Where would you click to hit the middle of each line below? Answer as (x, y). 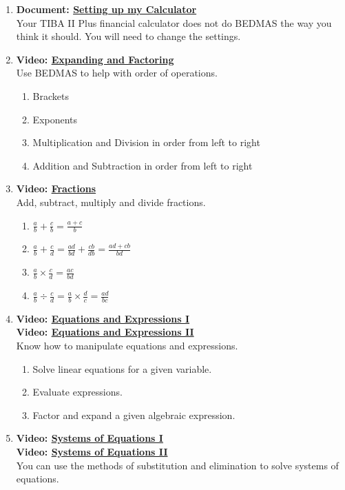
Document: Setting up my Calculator (106, 9)
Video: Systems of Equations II (92, 451)
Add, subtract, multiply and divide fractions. (111, 202)
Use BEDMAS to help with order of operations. (117, 73)
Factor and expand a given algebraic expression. (134, 415)
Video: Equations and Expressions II (105, 332)
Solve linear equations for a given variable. (122, 368)
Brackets (51, 95)
